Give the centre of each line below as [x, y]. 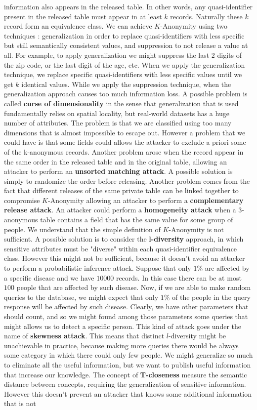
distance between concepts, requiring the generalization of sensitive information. [125, 384]
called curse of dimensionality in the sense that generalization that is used [121, 103]
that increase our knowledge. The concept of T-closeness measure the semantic [126, 374]
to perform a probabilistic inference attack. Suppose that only [98, 268]
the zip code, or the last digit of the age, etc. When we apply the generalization [125, 64]
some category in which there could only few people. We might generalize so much [128, 355]
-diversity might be [197, 336]
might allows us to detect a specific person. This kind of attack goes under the [123, 326]
